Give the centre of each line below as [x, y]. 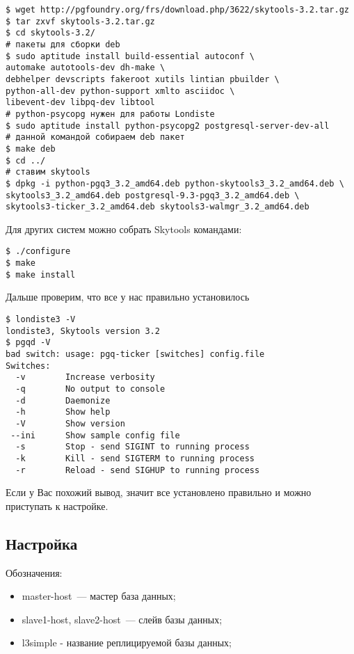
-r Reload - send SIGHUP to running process [138, 470]
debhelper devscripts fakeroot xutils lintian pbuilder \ [143, 79]
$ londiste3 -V [41, 319]
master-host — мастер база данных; [99, 596]
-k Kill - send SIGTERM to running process [135, 458]
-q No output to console [90, 389]
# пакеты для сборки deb [63, 44]
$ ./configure [38, 252]
